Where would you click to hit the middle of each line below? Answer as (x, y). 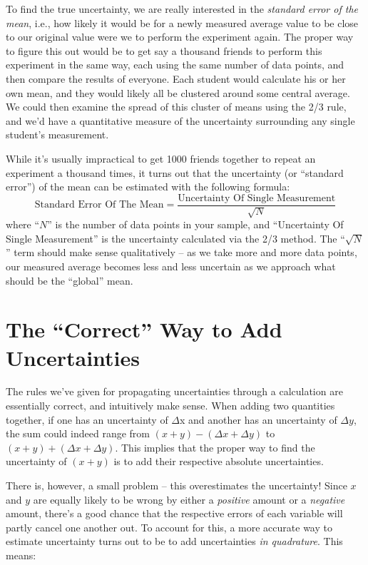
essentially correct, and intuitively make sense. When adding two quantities (170, 406)
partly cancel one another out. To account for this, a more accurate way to (169, 527)
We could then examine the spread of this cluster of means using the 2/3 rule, (176, 107)
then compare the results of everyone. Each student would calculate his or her (176, 78)
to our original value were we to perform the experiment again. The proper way (180, 37)
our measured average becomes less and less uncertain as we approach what (171, 266)
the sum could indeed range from (78, 433)
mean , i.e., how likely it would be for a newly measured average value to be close (182, 22)
